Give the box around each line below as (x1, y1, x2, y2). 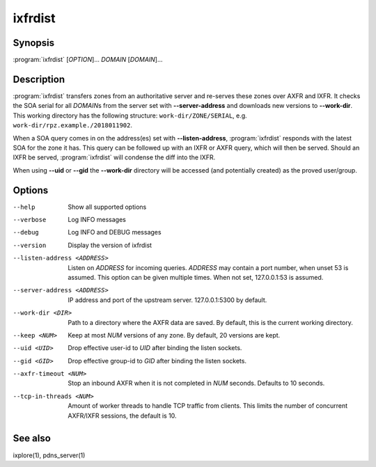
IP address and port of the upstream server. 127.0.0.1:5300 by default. (68, 296, 267, 304)
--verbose (13, 216, 47, 223)
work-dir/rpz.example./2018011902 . (13, 121, 132, 129)
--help (13, 203, 36, 211)
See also (13, 432, 52, 445)
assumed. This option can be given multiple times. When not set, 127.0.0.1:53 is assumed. (68, 273, 324, 281)
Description (13, 73, 65, 85)
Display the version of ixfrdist (68, 241, 152, 249)
